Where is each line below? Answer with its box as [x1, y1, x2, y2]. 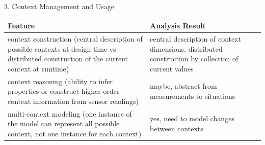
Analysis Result [150, 20, 206, 31]
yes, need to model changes [150, 113, 234, 124]
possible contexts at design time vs [8, 43, 116, 54]
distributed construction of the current [8, 53, 128, 64]
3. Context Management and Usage [4, 1, 114, 11]
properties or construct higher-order [8, 86, 120, 96]
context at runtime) [8, 63, 69, 74]
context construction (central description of [8, 33, 143, 44]
